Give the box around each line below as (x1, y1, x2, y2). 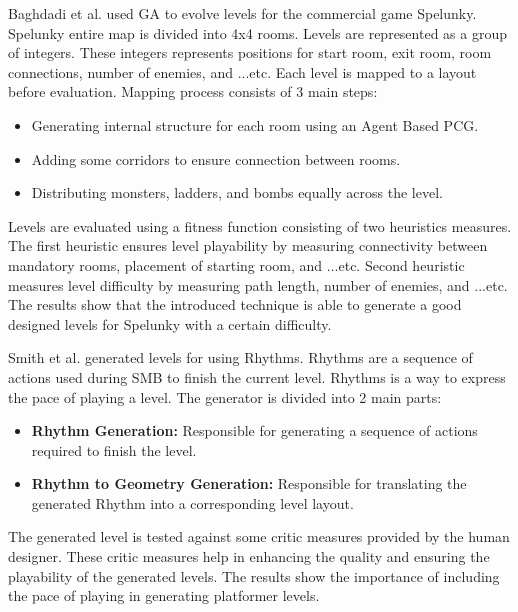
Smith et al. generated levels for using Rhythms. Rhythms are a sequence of (8, 347, 473, 368)
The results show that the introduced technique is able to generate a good (8, 294, 462, 315)
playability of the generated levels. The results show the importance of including (8, 565, 500, 586)
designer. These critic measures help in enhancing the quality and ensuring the (8, 546, 490, 567)
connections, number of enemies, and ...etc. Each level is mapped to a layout (8, 61, 477, 82)
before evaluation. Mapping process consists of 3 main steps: (8, 81, 378, 102)
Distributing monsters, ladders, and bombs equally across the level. (31, 182, 443, 203)
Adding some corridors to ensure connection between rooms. (31, 148, 401, 169)
